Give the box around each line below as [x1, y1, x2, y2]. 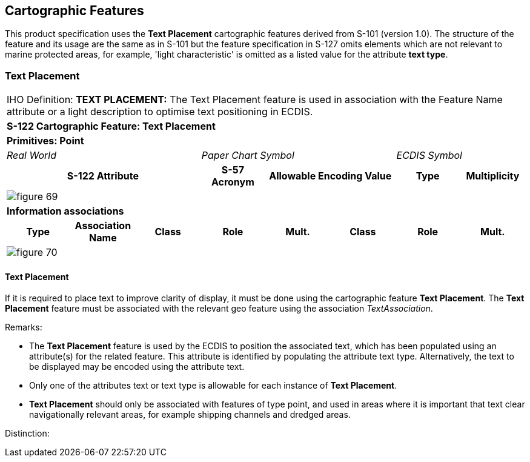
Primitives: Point [7, 135, 84, 147]
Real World [7, 149, 56, 162]
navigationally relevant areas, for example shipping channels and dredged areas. [29, 409, 351, 420]
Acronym [211, 176, 254, 189]
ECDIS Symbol [396, 149, 462, 162]
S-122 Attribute [67, 170, 139, 182]
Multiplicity [466, 170, 520, 182]
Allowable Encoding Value [269, 170, 392, 182]
